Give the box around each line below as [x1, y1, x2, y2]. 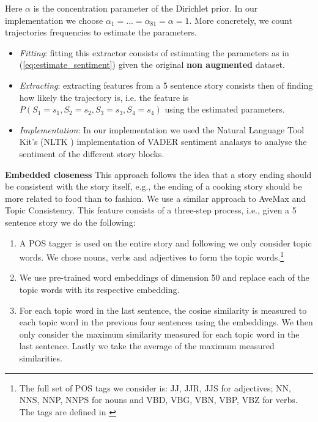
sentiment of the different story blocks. [19, 147, 165, 160]
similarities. [19, 351, 62, 364]
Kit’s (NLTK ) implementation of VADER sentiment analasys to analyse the [19, 135, 307, 148]
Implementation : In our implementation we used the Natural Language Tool [19, 123, 305, 136]
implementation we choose [5, 13, 103, 26]
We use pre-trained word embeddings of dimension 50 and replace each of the [19, 271, 309, 284]
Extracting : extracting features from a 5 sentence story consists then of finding [19, 78, 313, 91]
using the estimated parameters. [165, 103, 285, 116]
